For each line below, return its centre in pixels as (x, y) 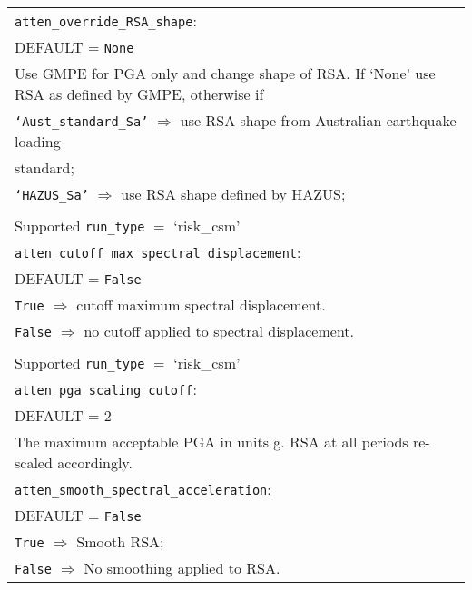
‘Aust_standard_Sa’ (82, 122)
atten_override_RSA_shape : (106, 20)
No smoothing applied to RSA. (182, 568)
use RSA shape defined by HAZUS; (233, 194)
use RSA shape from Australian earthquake (318, 120)
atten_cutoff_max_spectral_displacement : (158, 252)
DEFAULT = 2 (63, 415)
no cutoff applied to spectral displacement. (219, 331)
